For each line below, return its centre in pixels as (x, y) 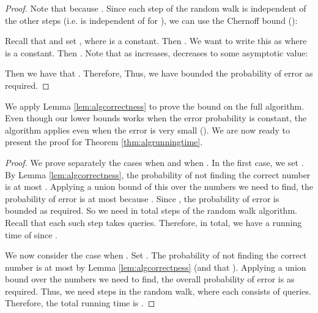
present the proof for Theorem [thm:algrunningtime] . (104, 142)
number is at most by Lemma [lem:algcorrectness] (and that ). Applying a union (156, 267)
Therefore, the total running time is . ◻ (80, 303)
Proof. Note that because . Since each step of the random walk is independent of (156, 8)
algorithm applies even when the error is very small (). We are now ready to (147, 130)
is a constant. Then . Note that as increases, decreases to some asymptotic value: (157, 52)
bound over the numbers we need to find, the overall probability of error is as (150, 279)
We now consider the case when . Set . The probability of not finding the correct (156, 255)
